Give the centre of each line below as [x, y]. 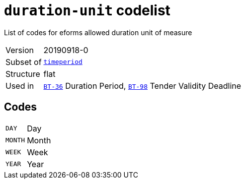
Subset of [24, 62]
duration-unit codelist [87, 10]
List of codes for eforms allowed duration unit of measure [98, 32]
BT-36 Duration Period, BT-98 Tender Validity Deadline [142, 86]
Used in [20, 86]
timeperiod [63, 62]
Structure [23, 74]
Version [20, 50]
